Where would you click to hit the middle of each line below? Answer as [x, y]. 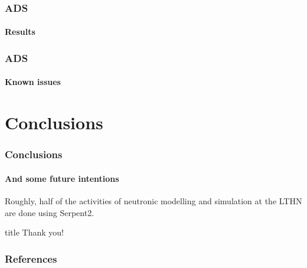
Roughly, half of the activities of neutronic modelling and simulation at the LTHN [153, 201]
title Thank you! [34, 232]
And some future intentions [62, 178]
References [31, 258]
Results [20, 32]
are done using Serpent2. [50, 212]
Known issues [33, 82]
